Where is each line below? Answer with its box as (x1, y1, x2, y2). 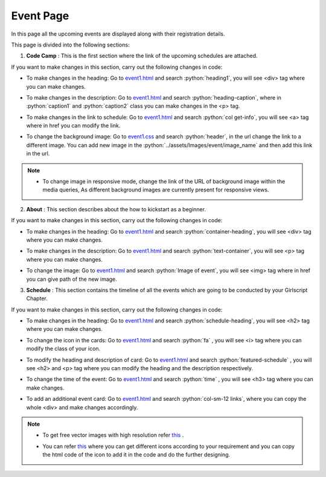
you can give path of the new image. (26, 275, 117, 283)
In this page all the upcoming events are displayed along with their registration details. (11, 30, 225, 37)
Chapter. (26, 295, 48, 302)
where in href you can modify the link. (26, 122, 121, 129)
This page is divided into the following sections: (11, 41, 130, 48)
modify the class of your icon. (26, 345, 101, 353)
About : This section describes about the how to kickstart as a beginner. (26, 205, 206, 213)
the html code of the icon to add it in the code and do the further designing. (42, 451, 231, 458)
